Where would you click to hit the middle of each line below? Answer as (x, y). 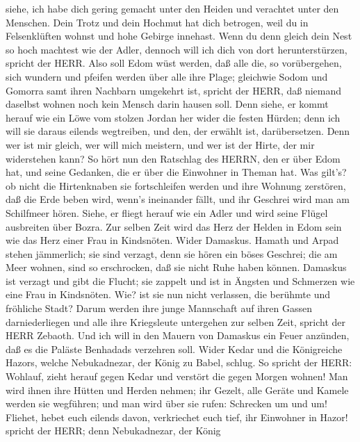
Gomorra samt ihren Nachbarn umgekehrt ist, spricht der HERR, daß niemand (174, 90)
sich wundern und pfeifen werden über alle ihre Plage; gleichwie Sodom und (167, 76)
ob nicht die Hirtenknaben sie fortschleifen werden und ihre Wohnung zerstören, (176, 185)
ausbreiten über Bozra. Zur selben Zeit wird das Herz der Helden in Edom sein (174, 226)
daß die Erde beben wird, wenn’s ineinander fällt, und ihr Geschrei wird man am (178, 199)
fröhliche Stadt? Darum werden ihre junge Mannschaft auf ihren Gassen (159, 308)
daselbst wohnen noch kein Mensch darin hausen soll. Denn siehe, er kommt (167, 104)
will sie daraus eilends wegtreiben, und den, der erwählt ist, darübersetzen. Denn (178, 131)
